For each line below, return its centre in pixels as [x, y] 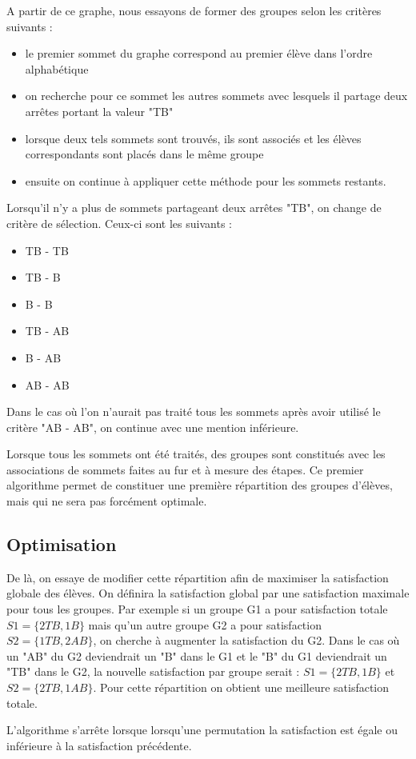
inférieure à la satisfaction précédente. [99, 745]
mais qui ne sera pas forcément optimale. [107, 501]
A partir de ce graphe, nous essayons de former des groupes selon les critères [194, 10]
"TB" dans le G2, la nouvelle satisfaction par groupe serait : [153, 671]
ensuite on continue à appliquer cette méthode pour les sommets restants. [206, 180]
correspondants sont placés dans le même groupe [144, 154]
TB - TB [47, 250]
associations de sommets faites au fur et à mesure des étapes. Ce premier [185, 469]
